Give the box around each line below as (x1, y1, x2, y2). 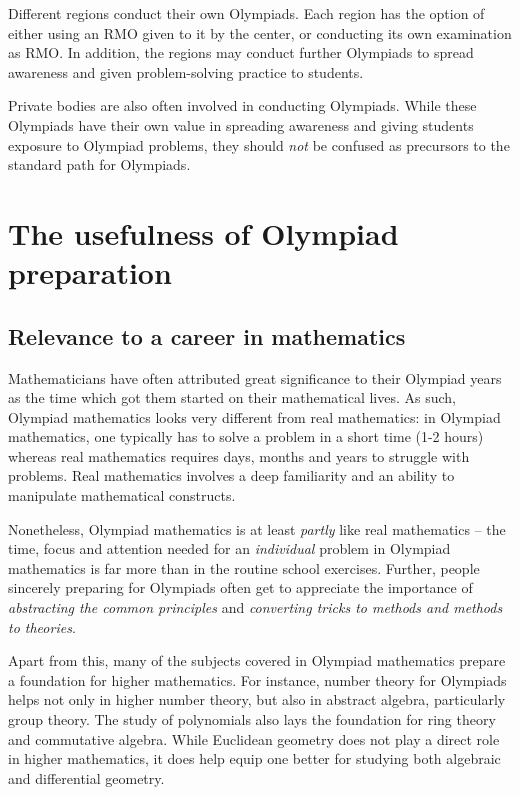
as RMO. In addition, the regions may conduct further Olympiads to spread (8, 42, 474, 63)
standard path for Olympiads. (8, 154, 191, 175)
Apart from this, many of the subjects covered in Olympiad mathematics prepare (8, 650, 506, 671)
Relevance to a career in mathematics (8, 320, 406, 351)
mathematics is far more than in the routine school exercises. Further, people (8, 557, 480, 578)
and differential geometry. (8, 767, 165, 788)
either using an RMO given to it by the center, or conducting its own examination (8, 22, 512, 43)
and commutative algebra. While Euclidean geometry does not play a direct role (8, 728, 500, 749)
